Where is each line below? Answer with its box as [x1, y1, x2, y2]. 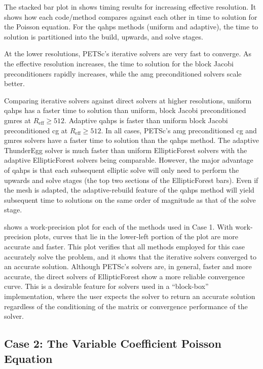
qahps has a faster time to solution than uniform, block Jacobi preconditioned [4, 105, 246, 116]
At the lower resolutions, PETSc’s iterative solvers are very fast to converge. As [4, 48, 252, 59]
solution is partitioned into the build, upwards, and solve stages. [4, 31, 203, 42]
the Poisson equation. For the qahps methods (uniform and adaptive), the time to [4, 21, 258, 32]
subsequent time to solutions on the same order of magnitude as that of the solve [4, 194, 256, 205]
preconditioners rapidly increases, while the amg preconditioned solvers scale [4, 68, 242, 79]
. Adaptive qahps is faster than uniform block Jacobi [64, 115, 228, 125]
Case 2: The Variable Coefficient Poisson [4, 336, 221, 351]
